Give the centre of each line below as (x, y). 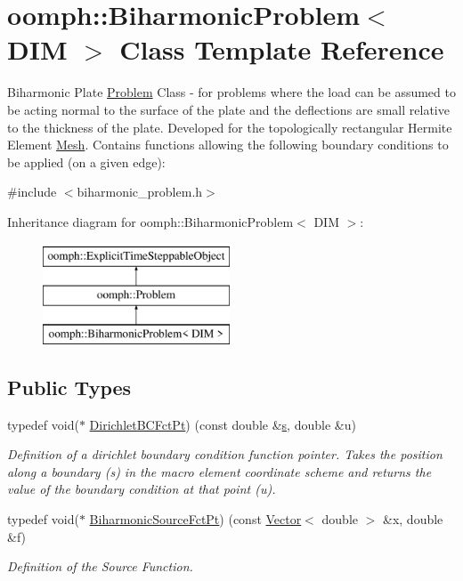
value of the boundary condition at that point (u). (142, 489)
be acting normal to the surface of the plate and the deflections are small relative (228, 109)
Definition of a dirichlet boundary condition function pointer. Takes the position (225, 454)
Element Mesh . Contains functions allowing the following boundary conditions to (228, 145)
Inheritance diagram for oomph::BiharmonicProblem (150, 221)
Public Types (69, 387)
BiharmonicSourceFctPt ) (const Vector (195, 519)
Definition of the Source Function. (100, 566)
